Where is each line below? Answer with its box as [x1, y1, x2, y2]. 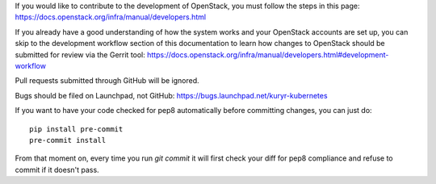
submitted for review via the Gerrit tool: [15, 49, 145, 60]
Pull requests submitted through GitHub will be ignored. [15, 76, 199, 86]
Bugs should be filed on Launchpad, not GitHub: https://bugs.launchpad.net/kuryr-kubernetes [15, 90, 328, 100]
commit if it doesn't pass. [15, 165, 100, 174]
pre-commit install [29, 136, 107, 144]
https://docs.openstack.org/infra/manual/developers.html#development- [146, 49, 389, 60]
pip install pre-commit [29, 124, 124, 133]
